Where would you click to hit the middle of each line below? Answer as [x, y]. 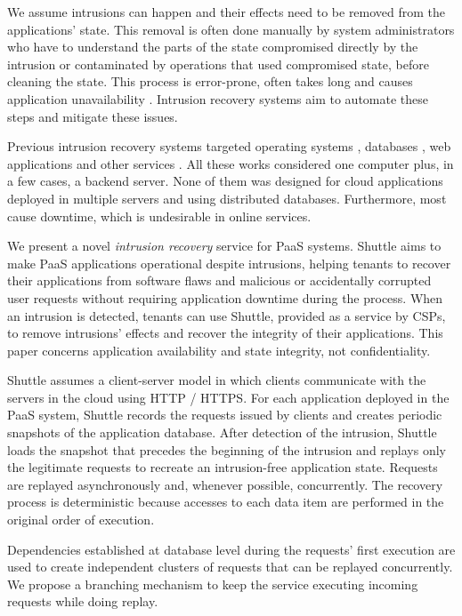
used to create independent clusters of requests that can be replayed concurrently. [230, 567]
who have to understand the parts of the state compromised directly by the [213, 47]
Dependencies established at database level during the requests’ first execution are [231, 549]
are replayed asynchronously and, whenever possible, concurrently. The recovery [225, 484]
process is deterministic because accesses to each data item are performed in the [226, 502]
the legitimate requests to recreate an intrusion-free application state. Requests [223, 467]
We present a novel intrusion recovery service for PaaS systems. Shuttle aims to [224, 246]
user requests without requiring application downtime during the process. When [225, 297]
